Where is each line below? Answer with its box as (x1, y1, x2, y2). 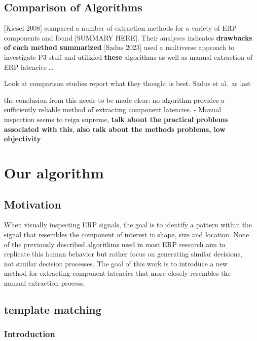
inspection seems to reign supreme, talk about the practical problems (4, 114, 228, 124)
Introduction (4, 328, 55, 340)
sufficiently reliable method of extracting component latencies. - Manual (4, 104, 221, 115)
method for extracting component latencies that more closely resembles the (4, 268, 231, 278)
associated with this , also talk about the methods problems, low (4, 124, 225, 134)
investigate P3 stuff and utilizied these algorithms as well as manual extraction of (4, 51, 253, 62)
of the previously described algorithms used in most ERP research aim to (4, 239, 225, 249)
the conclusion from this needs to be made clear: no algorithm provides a (4, 94, 224, 105)
